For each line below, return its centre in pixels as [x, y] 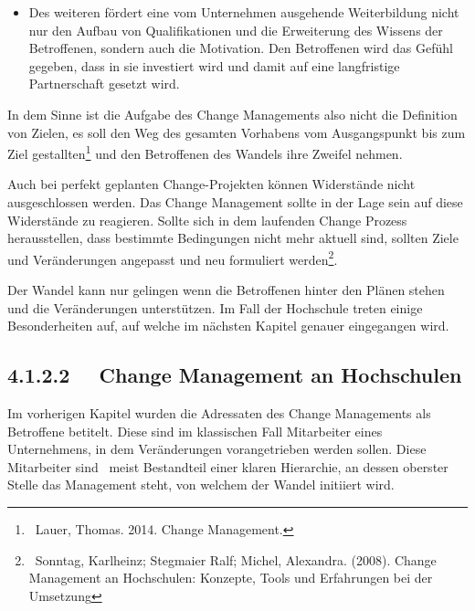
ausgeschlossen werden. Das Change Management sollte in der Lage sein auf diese [235, 202]
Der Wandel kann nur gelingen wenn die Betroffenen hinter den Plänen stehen [226, 290]
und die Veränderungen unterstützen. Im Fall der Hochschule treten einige [215, 307]
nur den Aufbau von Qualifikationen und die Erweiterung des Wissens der [236, 30]
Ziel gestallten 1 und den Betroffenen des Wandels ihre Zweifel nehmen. [205, 152]
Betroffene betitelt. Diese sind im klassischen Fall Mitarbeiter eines [195, 431]
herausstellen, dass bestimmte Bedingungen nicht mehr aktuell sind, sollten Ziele [233, 238]
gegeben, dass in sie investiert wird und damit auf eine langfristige [214, 65]
